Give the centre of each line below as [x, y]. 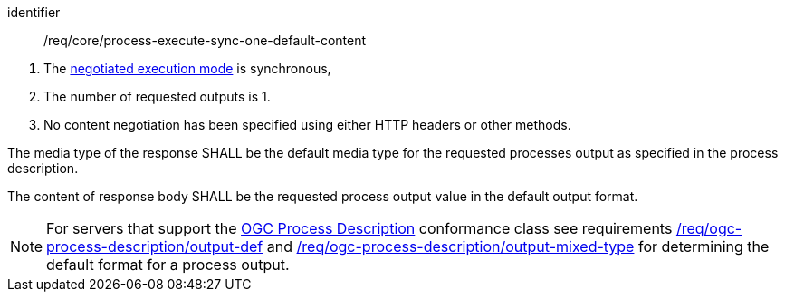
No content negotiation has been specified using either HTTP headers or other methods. [307, 125]
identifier [34, 12]
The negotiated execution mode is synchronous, [187, 68]
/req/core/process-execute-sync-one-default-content [205, 40]
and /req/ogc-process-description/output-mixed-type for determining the [518, 246]
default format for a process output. [168, 265]
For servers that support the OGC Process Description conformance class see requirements [359, 228]
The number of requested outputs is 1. [157, 96]
